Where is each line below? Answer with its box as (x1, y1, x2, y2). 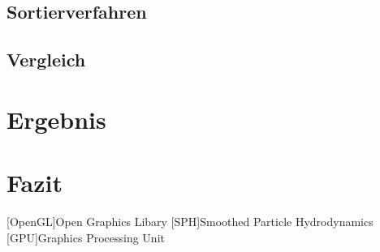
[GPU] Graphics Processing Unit (6, 229, 165, 246)
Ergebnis (6, 102, 106, 135)
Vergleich (6, 47, 86, 72)
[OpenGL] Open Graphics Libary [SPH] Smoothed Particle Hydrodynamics (6, 213, 374, 230)
